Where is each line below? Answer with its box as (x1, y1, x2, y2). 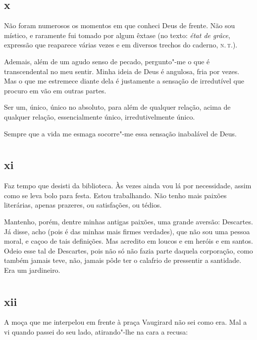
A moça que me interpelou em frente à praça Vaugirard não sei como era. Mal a (4, 317, 247, 327)
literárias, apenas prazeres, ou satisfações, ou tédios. (4, 200, 162, 210)
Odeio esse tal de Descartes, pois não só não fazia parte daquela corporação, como (4, 245, 253, 255)
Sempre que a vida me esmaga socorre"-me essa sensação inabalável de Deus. (4, 128, 237, 138)
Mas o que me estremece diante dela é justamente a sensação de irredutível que (4, 76, 244, 86)
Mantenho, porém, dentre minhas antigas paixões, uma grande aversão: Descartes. (4, 216, 253, 226)
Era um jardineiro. (4, 264, 60, 275)
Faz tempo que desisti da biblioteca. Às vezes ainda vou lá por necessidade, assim (4, 180, 252, 191)
